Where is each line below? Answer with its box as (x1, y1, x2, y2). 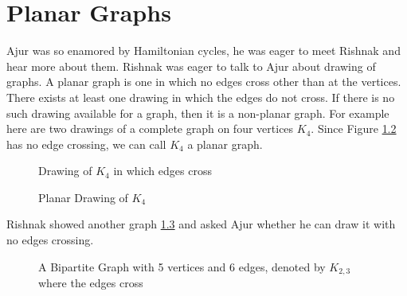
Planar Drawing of (38, 189, 128, 205)
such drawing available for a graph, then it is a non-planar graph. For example (6, 104, 389, 121)
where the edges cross (38, 275, 143, 291)
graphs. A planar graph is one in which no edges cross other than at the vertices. (6, 73, 401, 90)
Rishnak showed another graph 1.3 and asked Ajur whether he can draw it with (6, 216, 396, 232)
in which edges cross (113, 162, 212, 179)
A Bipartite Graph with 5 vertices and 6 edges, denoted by (38, 258, 326, 275)
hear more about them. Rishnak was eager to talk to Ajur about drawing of (6, 57, 376, 74)
